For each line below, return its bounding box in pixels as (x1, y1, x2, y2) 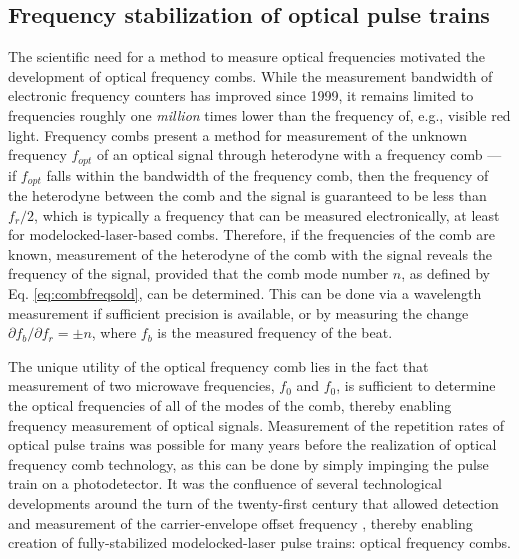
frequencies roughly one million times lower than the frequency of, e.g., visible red (8, 104, 511, 125)
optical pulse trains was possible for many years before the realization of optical (8, 434, 497, 455)
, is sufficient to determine (336, 375, 496, 396)
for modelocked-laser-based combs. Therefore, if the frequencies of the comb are (8, 224, 495, 245)
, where (91, 322, 137, 343)
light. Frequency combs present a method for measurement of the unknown (8, 124, 468, 145)
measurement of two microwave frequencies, (8, 375, 275, 396)
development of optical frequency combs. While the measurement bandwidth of (8, 65, 493, 86)
